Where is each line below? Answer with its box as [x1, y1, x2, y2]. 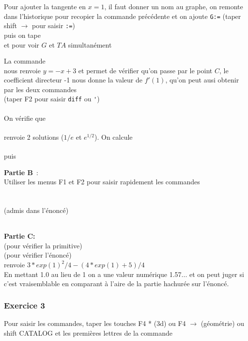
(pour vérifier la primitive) [4, 240, 82, 250]
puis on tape [4, 30, 41, 40]
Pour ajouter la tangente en [4, 1, 86, 11]
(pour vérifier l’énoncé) [4, 250, 72, 260]
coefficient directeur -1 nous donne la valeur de [4, 75, 143, 85]
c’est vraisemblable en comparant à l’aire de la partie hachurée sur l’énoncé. [4, 278, 229, 289]
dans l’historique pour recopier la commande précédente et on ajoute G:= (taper [4, 11, 241, 21]
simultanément [68, 39, 112, 49]
